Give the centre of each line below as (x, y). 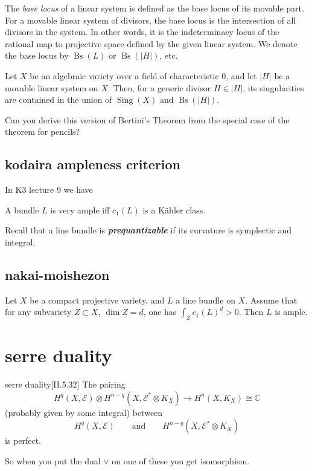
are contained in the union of (59, 99)
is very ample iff (80, 210)
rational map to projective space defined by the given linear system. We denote (151, 43)
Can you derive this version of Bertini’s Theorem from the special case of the (147, 119)
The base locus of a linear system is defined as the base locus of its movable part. (154, 8)
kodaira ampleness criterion (93, 164)
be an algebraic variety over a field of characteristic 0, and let (143, 75)
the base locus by (37, 55)
